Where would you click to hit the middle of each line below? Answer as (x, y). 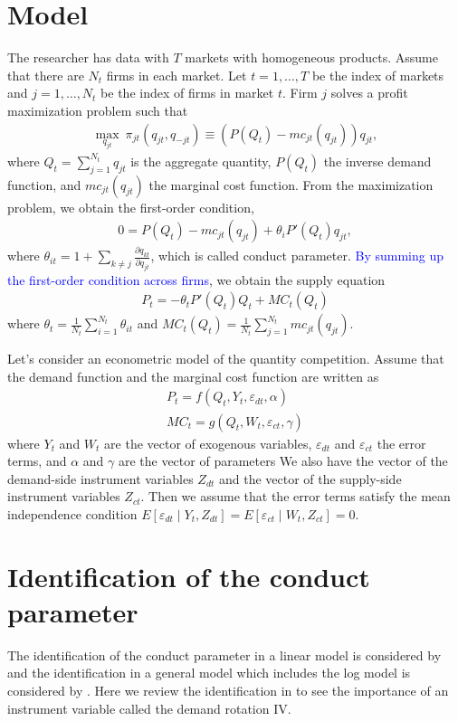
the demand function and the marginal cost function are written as (193, 376)
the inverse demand (377, 161)
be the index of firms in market (187, 93)
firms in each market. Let (177, 75)
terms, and (37, 461)
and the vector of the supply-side (310, 478)
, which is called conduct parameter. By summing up (297, 256)
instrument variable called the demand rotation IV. (149, 708)
